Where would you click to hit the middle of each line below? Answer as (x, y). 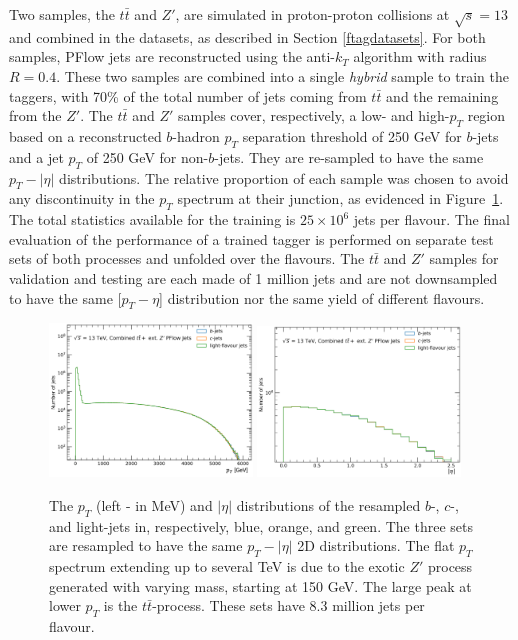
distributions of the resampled (328, 504)
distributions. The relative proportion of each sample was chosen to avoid (284, 177)
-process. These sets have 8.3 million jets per (288, 605)
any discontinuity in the (82, 198)
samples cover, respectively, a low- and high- (314, 115)
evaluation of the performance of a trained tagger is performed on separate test (251, 238)
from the (35, 115)
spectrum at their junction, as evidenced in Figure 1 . (340, 198)
